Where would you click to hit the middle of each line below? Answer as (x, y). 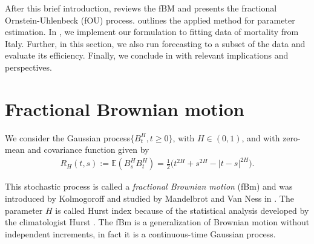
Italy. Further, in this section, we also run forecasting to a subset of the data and (155, 43)
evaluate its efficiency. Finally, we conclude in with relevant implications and (147, 55)
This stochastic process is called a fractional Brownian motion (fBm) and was (149, 186)
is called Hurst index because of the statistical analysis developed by (182, 210)
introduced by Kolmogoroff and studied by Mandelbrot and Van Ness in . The (149, 198)
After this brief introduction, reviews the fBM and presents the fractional (141, 8)
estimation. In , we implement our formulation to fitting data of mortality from (152, 32)
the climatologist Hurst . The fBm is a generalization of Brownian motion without (157, 222)
